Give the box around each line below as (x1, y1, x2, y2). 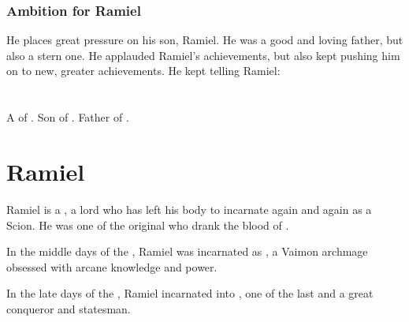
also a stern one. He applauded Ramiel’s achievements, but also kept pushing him (6, 47, 400, 63)
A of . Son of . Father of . (6, 109, 129, 125)
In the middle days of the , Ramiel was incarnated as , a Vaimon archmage (6, 243, 368, 260)
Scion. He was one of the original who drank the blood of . (6, 216, 289, 233)
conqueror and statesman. (6, 300, 131, 316)
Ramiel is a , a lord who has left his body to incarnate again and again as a (6, 200, 372, 217)
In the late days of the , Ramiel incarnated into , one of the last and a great (6, 285, 374, 301)
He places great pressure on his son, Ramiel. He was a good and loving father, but (6, 32, 403, 48)
